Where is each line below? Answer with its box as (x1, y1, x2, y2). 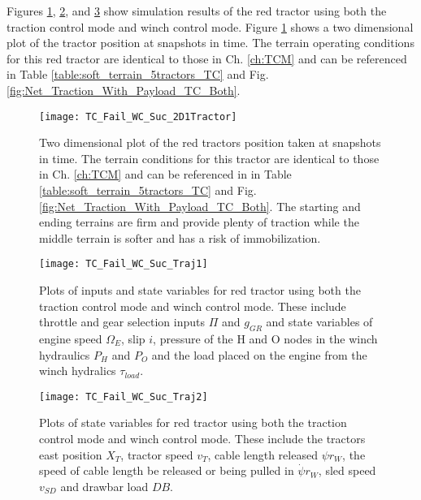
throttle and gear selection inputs (39, 313, 206, 330)
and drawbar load (60, 477, 149, 494)
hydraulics (39, 346, 90, 363)
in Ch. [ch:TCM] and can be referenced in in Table (39, 166, 292, 183)
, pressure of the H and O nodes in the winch (153, 330, 378, 347)
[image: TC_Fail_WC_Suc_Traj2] (39, 390, 208, 403)
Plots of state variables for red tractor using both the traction (39, 414, 347, 431)
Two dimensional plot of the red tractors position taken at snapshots (39, 134, 381, 151)
